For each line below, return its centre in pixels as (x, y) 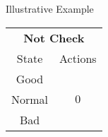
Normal (30, 99)
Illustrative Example (50, 8)
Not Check (54, 37)
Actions (78, 58)
